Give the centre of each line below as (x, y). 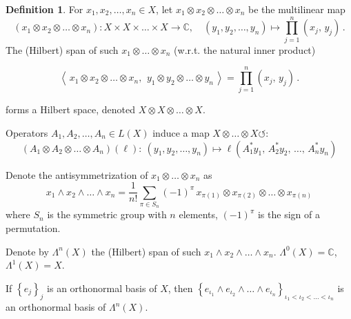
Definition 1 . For (44, 9)
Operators (27, 133)
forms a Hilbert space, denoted (71, 109)
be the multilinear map (297, 9)
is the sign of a (289, 214)
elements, (198, 214)
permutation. (33, 228)
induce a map (181, 133)
